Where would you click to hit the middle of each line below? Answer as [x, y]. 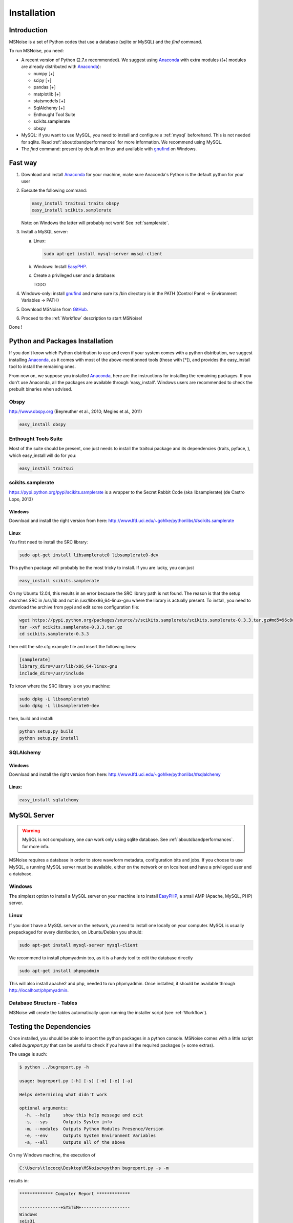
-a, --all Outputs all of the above [75, 1143]
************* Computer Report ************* [75, 1194]
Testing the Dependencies [50, 1027]
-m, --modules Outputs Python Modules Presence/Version [94, 1129]
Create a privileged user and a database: [74, 275]
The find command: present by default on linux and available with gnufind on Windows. [109, 149]
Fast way [23, 163]
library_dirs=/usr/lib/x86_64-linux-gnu [68, 666]
